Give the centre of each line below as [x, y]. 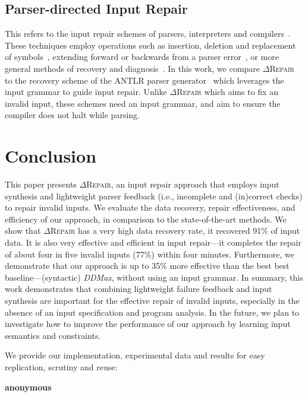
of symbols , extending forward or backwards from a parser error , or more [142, 57]
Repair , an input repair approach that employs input [183, 184]
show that [23, 231]
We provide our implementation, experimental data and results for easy [135, 355]
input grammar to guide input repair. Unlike [86, 92]
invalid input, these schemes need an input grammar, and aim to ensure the [143, 103]
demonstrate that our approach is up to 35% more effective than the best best [147, 266]
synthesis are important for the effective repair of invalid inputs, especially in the [152, 301]
